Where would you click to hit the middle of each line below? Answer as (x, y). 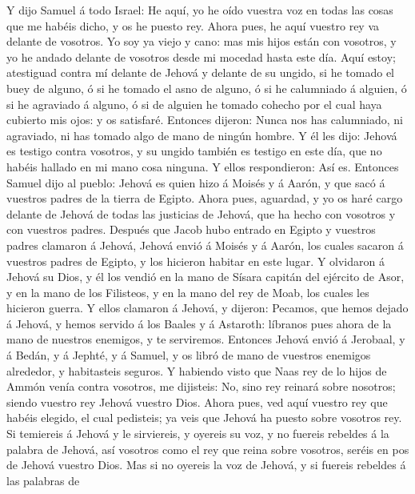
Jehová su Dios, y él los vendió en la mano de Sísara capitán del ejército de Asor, (206, 277)
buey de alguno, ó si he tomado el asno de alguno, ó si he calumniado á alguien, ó (207, 88)
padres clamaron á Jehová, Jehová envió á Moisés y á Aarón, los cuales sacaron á (205, 245)
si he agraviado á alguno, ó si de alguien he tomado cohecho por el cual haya (194, 104)
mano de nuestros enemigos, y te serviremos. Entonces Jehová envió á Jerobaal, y (206, 339)
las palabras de (43, 480)
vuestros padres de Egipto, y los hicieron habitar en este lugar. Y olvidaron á (196, 261)
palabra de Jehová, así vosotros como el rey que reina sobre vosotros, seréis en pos (208, 449)
